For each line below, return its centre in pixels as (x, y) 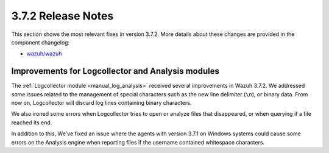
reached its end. (32, 123)
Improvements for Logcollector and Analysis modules (115, 71)
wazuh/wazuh (44, 54)
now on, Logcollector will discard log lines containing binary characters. (101, 103)
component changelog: (41, 42)
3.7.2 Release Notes (62, 16)
